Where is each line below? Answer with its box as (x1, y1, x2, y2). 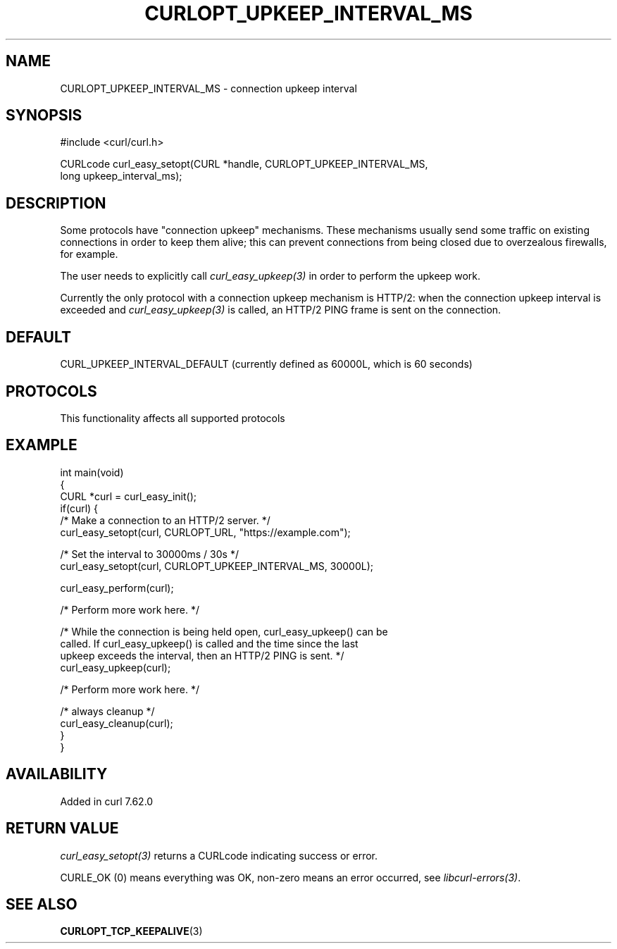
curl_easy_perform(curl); (60, 581, 174, 594)
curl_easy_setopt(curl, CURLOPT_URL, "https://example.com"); (60, 526, 351, 538)
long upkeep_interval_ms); (60, 170, 182, 182)
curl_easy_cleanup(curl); (60, 717, 173, 729)
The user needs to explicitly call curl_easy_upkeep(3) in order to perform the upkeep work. (60, 270, 481, 283)
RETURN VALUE (6, 819, 119, 838)
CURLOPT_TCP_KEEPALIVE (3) (60, 925, 203, 938)
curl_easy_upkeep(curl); (60, 661, 171, 674)
